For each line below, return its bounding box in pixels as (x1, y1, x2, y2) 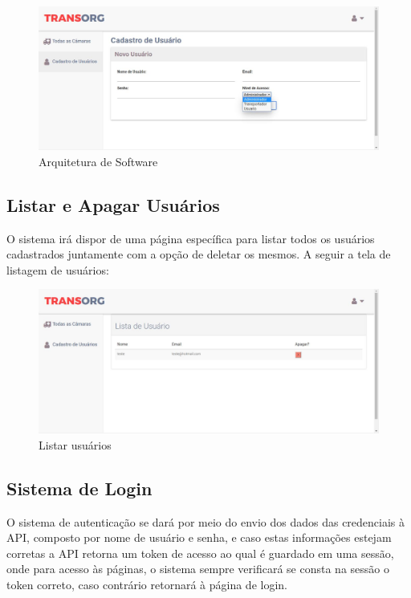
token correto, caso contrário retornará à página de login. (6, 576, 287, 592)
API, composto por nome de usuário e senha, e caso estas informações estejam (6, 529, 392, 546)
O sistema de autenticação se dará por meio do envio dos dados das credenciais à (6, 513, 405, 530)
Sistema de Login (6, 475, 153, 500)
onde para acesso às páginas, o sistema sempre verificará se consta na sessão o (6, 560, 389, 577)
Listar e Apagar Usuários (6, 192, 220, 217)
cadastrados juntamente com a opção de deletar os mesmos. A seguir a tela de (6, 246, 391, 262)
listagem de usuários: (6, 261, 109, 278)
